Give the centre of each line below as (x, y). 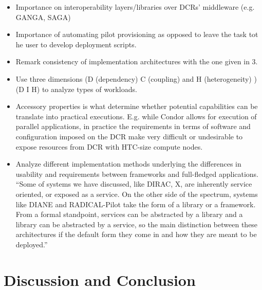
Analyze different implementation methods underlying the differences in (128, 164)
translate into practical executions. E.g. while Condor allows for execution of (136, 116)
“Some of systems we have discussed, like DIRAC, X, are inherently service (134, 184)
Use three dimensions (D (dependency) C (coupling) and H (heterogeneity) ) (136, 78)
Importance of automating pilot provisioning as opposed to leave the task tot (137, 34)
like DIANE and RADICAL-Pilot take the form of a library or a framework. (136, 204)
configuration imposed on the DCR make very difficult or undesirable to (129, 136)
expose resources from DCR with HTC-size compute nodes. (109, 146)
